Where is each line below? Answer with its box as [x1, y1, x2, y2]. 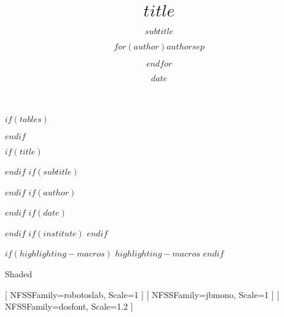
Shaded [5, 267, 32, 280]
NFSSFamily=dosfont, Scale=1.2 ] [5, 300, 133, 313]
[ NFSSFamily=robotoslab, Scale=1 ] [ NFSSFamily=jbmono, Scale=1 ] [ [5, 288, 280, 301]
